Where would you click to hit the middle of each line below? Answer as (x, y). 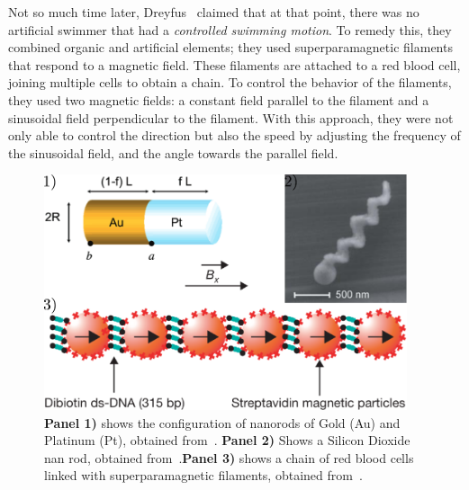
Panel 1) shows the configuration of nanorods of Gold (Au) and (222, 422)
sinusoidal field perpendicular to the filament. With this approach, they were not (231, 117)
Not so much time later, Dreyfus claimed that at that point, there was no (214, 12)
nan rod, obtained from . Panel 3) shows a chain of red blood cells (229, 457)
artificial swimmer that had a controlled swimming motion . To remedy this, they (230, 29)
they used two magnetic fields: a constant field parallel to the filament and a (219, 99)
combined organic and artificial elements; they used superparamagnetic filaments (230, 47)
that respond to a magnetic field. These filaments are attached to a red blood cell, (234, 64)
